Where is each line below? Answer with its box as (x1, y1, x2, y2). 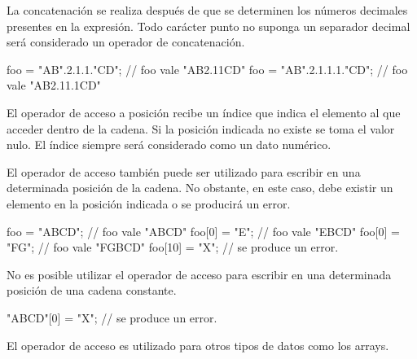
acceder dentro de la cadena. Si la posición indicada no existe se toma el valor (7, 120, 395, 137)
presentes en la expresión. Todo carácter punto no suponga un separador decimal (7, 17, 410, 34)
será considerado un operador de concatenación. (7, 33, 245, 50)
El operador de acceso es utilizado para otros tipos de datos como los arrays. (7, 336, 389, 353)
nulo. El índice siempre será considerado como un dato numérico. (7, 136, 331, 153)
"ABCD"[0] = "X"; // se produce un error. (7, 309, 217, 326)
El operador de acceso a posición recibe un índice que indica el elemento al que (7, 103, 401, 120)
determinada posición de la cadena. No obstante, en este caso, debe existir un (7, 179, 393, 196)
